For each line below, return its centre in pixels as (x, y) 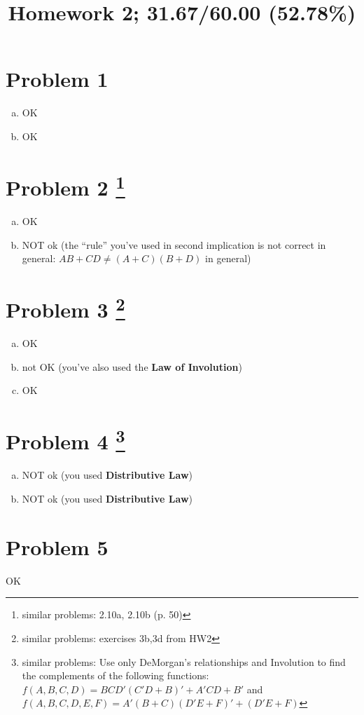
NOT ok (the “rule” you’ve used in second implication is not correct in (174, 244)
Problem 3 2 (65, 308)
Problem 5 (57, 546)
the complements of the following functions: (115, 675)
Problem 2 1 (65, 186)
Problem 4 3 (65, 440)
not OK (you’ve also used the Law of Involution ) (132, 366)
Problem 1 (57, 79)
